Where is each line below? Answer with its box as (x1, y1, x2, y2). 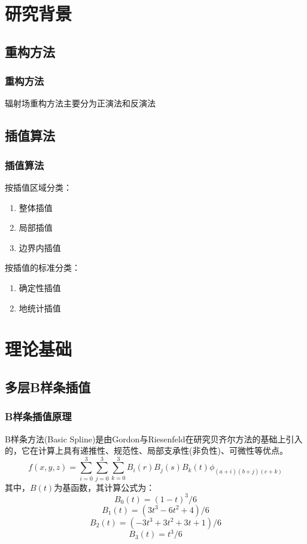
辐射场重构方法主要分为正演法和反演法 (5, 97, 156, 109)
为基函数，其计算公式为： (54, 481, 155, 493)
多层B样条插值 (5, 377, 91, 396)
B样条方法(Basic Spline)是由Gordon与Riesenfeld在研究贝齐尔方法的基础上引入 (5, 432, 303, 445)
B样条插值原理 (5, 409, 72, 424)
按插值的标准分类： (5, 261, 80, 274)
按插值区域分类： (5, 181, 72, 193)
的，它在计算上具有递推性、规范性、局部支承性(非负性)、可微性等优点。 (5, 444, 288, 457)
